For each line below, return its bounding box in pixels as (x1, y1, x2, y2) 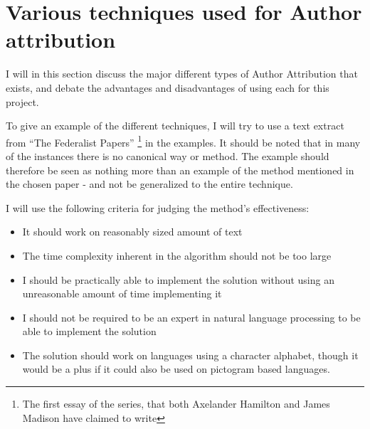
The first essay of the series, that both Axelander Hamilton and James (22, 396, 330, 411)
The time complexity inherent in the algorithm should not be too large (22, 248, 332, 263)
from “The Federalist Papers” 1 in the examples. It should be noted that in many (6, 132, 361, 149)
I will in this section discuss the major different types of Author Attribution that (6, 66, 358, 81)
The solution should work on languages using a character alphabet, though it (22, 347, 359, 362)
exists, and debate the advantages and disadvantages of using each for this (6, 80, 329, 95)
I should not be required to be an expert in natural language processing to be (22, 309, 361, 324)
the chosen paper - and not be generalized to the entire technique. (6, 176, 293, 191)
